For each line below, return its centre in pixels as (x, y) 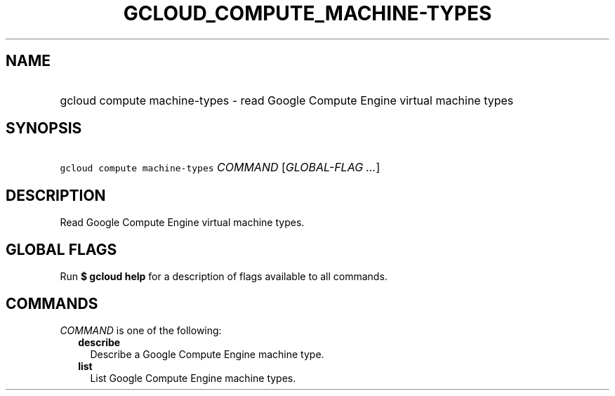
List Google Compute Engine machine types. (193, 378)
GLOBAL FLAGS (61, 249)
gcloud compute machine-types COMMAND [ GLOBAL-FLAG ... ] (220, 167)
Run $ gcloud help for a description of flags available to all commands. (224, 277)
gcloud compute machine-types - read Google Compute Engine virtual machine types (287, 100)
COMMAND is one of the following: (141, 330)
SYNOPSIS (44, 128)
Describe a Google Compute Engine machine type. (207, 354)
